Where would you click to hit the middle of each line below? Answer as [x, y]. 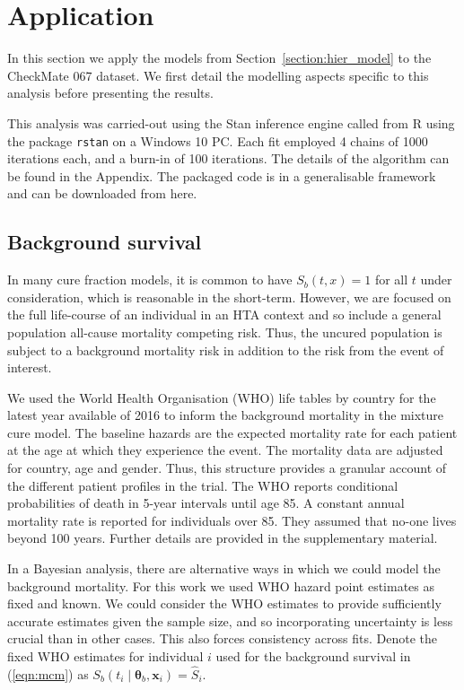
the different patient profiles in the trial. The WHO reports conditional [203, 485]
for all [391, 279]
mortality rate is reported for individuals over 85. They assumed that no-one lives [232, 520]
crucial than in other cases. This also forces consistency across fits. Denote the [222, 638]
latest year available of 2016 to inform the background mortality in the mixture [226, 415]
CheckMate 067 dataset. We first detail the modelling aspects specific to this [218, 75]
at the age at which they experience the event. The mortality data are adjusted [225, 450]
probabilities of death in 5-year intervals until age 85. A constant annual [206, 503]
